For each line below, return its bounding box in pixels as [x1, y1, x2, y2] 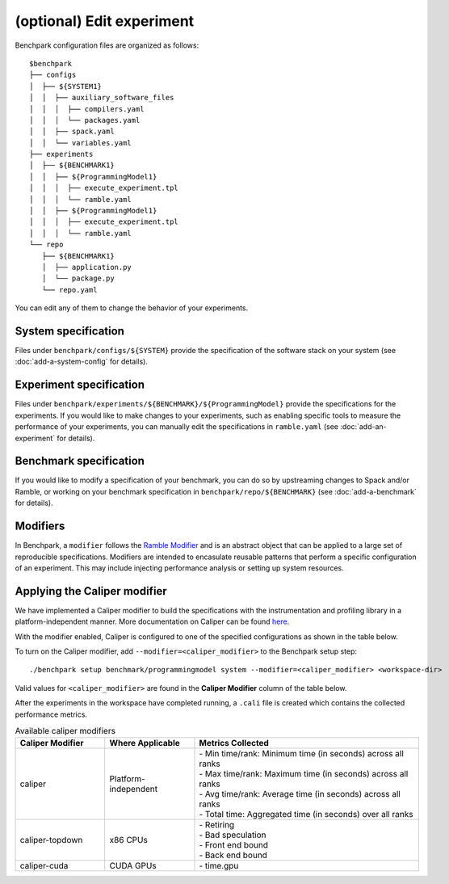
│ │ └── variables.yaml [29, 138, 132, 147]
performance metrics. [15, 709, 88, 719]
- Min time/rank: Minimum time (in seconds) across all [199, 748, 404, 760]
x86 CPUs [109, 835, 149, 846]
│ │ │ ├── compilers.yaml [29, 104, 145, 113]
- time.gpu [199, 861, 239, 872]
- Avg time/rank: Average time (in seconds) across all [199, 789, 401, 800]
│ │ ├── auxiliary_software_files [29, 93, 174, 103]
